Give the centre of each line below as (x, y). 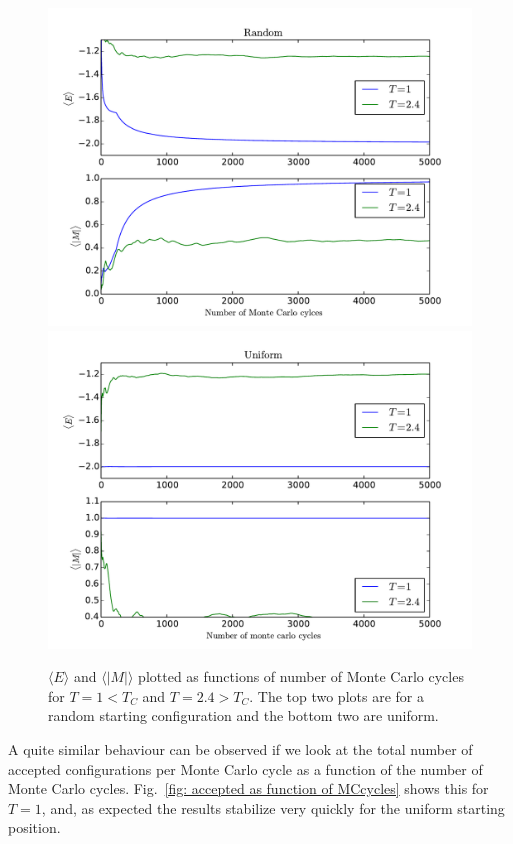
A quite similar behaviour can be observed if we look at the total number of (240, 748)
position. (34, 827)
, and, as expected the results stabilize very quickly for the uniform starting (273, 807)
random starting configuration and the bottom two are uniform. (243, 715)
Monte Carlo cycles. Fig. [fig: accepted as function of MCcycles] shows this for (248, 788)
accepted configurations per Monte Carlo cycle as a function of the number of (245, 768)
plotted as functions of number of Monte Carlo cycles (301, 676)
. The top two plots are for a (336, 695)
